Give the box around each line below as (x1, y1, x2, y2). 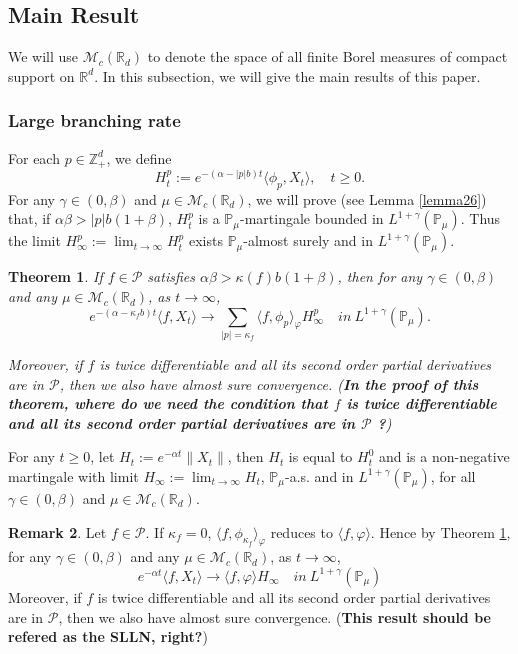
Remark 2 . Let (8, 521, 107, 542)
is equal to (288, 446, 353, 467)
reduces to (270, 521, 333, 542)
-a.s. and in (284, 465, 354, 486)
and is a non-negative (378, 446, 510, 467)
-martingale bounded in (240, 208, 384, 229)
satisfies (147, 266, 195, 287)
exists (188, 230, 223, 251)
